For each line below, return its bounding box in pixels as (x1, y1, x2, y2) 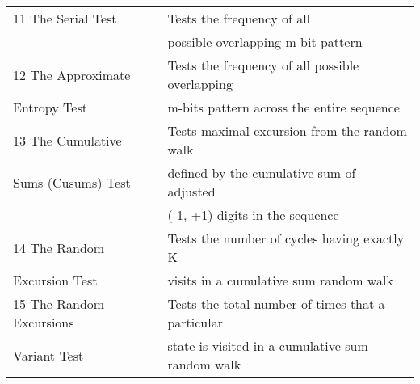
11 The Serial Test (13, 9, 117, 27)
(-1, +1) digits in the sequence (167, 205, 339, 224)
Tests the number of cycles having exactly (167, 229, 405, 247)
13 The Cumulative (13, 130, 122, 150)
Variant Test (13, 345, 84, 365)
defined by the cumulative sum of (167, 163, 356, 182)
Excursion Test (13, 271, 98, 289)
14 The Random (13, 238, 105, 257)
